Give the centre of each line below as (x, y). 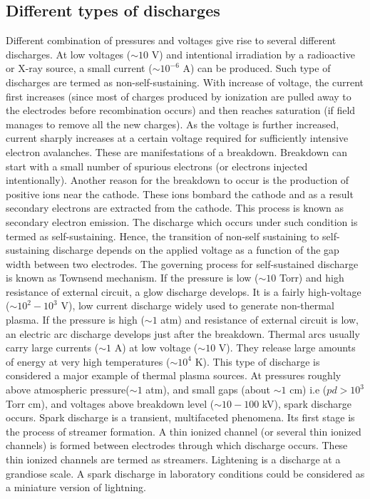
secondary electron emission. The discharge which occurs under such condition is (182, 221)
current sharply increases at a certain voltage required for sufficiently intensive (177, 138)
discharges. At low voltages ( (68, 54)
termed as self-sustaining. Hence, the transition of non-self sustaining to (163, 236)
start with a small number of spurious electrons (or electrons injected (157, 166)
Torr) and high (312, 278)
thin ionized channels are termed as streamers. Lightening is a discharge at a (173, 459)
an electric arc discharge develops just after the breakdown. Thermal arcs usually (183, 333)
